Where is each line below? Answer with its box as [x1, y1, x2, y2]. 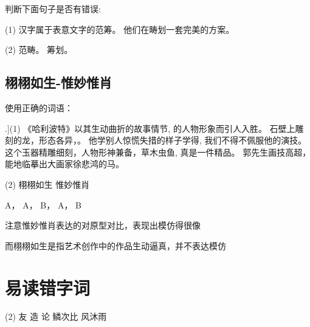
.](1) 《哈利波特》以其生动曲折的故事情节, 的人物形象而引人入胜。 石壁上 [5, 122, 295, 134]
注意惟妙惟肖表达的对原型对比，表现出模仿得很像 [5, 219, 201, 232]
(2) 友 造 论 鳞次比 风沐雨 [5, 310, 107, 323]
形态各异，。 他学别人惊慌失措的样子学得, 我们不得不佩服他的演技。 [38, 134, 307, 146]
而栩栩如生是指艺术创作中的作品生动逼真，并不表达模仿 [5, 239, 226, 252]
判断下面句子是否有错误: [5, 2, 101, 15]
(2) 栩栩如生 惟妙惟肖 [5, 177, 90, 190]
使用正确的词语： [5, 101, 73, 114]
